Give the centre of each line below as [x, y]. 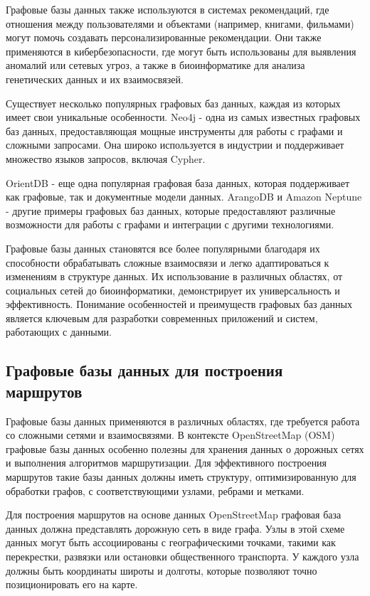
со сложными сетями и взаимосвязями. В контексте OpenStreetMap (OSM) [170, 435]
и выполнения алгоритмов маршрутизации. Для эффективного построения [166, 463]
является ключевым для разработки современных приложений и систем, [162, 318]
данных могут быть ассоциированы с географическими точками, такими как [171, 542]
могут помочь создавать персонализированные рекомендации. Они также [164, 37]
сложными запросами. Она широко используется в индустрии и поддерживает [175, 145]
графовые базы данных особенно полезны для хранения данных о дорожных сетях [185, 448]
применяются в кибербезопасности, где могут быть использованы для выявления [181, 51]
